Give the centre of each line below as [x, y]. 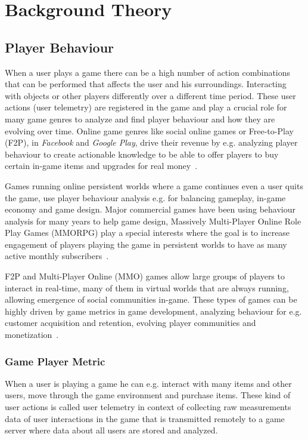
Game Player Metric [55, 361]
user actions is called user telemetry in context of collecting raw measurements [148, 407]
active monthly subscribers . [57, 256]
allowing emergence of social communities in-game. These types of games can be [151, 299]
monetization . [32, 335]
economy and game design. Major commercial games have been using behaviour [150, 209]
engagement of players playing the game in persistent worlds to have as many [146, 244]
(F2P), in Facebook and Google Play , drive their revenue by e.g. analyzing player [151, 142]
